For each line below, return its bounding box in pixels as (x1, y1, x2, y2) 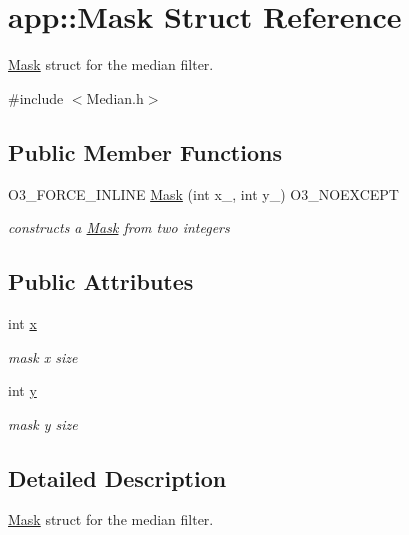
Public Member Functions (8, 136, 282, 167)
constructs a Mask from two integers (8, 217, 230, 238)
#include (8, 87, 64, 108)
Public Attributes (8, 266, 194, 297)
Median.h (86, 87, 144, 108)
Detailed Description (8, 462, 227, 493)
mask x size (8, 346, 78, 367)
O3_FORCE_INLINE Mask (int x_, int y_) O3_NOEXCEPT (8, 183, 399, 204)
